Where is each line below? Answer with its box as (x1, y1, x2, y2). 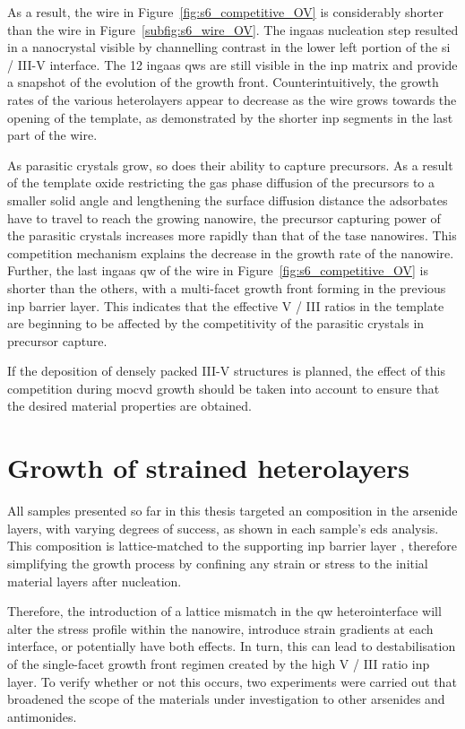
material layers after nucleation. (7, 571, 182, 590)
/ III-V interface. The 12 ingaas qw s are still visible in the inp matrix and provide (7, 55, 458, 74)
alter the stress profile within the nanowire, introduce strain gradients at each (7, 619, 434, 638)
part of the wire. (7, 126, 98, 144)
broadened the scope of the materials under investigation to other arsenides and (7, 690, 445, 708)
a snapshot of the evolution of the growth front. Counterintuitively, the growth (7, 73, 439, 91)
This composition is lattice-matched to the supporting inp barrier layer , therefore (7, 536, 457, 555)
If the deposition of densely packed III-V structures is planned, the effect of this (7, 361, 445, 380)
